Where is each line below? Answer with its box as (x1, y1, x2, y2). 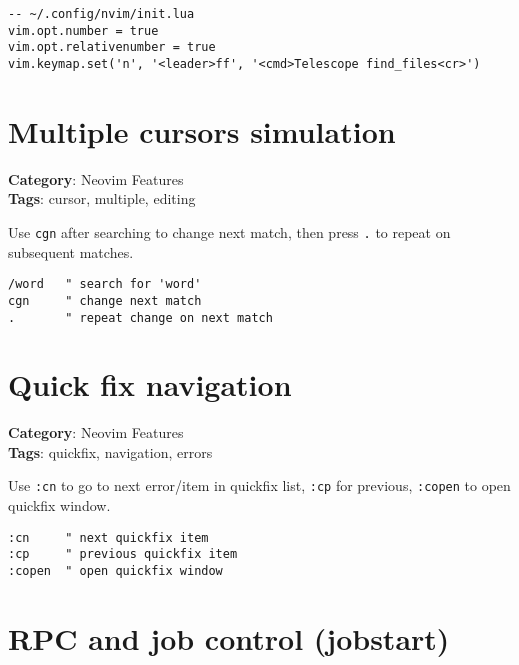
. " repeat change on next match (8, 310, 273, 325)
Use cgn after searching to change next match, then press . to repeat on (8, 221, 451, 242)
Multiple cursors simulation (8, 110, 396, 151)
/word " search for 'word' (8, 277, 202, 292)
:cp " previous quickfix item (8, 547, 238, 562)
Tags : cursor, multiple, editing (8, 188, 196, 209)
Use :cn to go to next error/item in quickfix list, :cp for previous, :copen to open (8, 475, 511, 496)
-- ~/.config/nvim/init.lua (8, 7, 195, 21)
